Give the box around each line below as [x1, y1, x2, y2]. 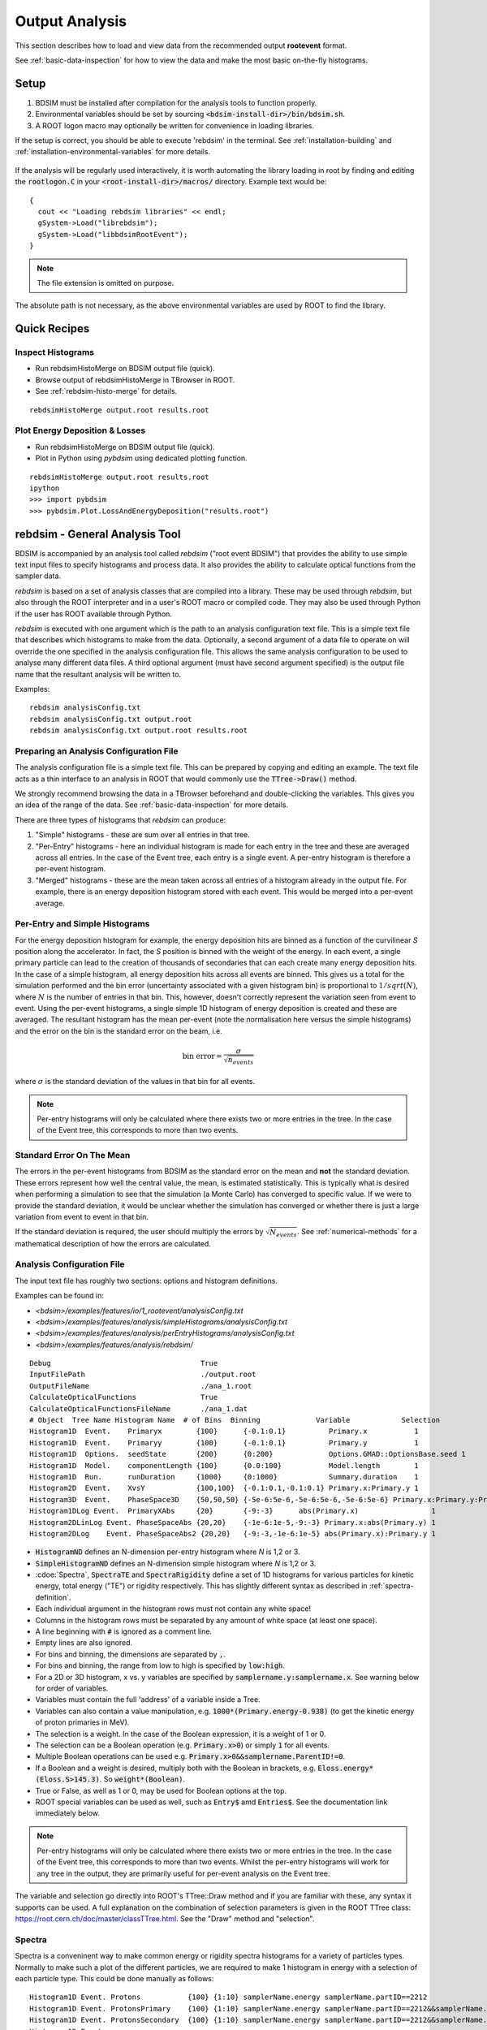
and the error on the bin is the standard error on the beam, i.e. [15, 1026, 222, 1035]
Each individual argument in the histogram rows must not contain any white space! [35, 1604, 312, 1613]
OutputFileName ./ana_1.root [29, 1381, 252, 1390]
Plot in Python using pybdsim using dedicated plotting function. [35, 453, 248, 463]
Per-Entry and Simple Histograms [15, 918, 150, 930]
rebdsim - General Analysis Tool [15, 527, 181, 541]
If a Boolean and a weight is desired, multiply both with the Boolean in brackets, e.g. [35, 1763, 317, 1773]
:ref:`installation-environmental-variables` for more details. [15, 147, 211, 157]
